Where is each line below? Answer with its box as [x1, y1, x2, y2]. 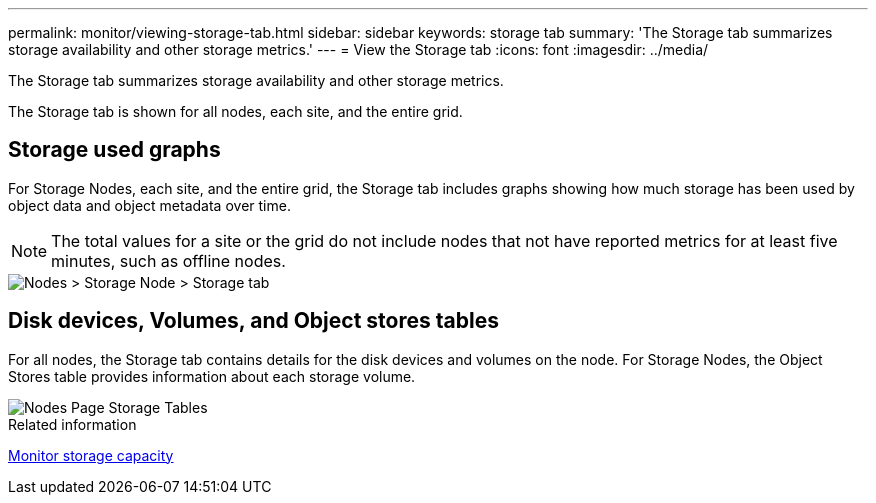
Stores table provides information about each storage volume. [8, 367, 416, 385]
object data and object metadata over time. [8, 196, 291, 214]
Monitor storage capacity [8, 446, 174, 464]
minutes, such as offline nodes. [51, 250, 286, 271]
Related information [8, 415, 137, 433]
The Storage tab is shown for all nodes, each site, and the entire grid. [8, 103, 463, 120]
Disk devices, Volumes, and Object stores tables [8, 308, 499, 334]
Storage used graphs [8, 137, 221, 163]
